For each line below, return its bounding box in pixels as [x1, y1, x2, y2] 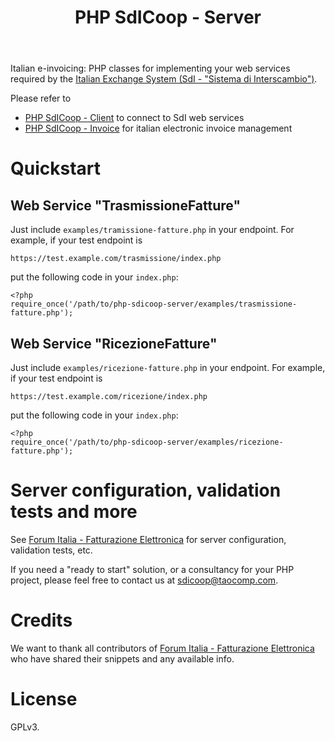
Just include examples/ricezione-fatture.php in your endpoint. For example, [10, 362, 326, 373]
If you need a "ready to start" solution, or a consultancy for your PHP [10, 563, 295, 575]
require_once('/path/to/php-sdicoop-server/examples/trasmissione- [10, 299, 298, 310]
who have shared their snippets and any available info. [10, 652, 235, 665]
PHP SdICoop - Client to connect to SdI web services [24, 112, 245, 124]
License [10, 688, 78, 711]
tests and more [10, 501, 138, 523]
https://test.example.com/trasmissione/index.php [10, 254, 222, 264]
